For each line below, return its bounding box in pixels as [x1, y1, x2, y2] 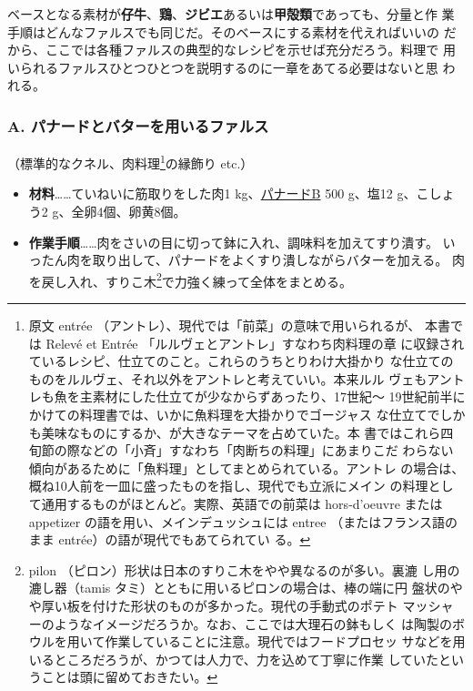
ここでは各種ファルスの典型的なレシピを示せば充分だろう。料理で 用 [45, 40, 456, 59]
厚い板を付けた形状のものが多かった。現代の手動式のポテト [41, 595, 398, 615]
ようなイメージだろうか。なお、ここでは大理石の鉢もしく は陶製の [54, 614, 453, 633]
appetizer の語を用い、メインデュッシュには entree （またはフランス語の [28, 512, 458, 531]
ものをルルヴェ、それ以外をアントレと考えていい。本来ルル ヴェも [28, 369, 428, 388]
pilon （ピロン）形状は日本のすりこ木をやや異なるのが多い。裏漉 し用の [28, 560, 460, 579]
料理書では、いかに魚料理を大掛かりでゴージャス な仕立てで [79, 405, 440, 424]
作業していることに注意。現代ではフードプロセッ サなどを [105, 632, 453, 651]
